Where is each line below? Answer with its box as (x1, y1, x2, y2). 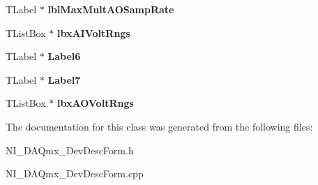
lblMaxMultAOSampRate (47, 2, 174, 16)
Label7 (47, 72, 81, 87)
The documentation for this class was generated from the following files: (6, 119, 313, 133)
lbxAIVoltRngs (56, 25, 130, 40)
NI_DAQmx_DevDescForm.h (6, 142, 134, 157)
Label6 (47, 49, 81, 64)
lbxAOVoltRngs (56, 96, 134, 110)
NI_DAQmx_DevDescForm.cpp (6, 166, 144, 181)
